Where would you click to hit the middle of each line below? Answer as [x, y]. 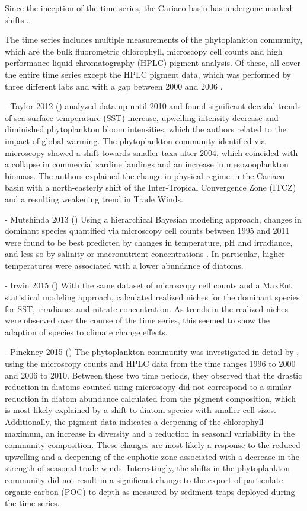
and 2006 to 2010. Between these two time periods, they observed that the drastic [153, 375]
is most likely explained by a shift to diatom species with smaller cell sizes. [140, 410]
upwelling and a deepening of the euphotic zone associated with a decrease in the [152, 456]
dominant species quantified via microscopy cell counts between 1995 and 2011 [147, 231]
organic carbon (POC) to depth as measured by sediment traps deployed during [150, 491]
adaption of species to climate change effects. [86, 331]
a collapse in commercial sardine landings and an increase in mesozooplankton [147, 164]
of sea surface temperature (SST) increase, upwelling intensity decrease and [142, 117]
